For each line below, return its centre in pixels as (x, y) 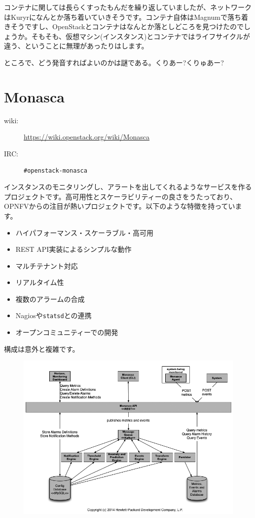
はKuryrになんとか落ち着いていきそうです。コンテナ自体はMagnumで (116, 17)
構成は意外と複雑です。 (42, 349)
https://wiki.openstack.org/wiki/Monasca (87, 137)
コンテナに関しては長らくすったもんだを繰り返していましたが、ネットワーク (128, 7)
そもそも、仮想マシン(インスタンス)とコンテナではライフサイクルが (141, 36)
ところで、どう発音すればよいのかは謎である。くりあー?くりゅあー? (114, 62)
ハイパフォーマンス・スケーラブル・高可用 (84, 232)
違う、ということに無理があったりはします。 (76, 46)
